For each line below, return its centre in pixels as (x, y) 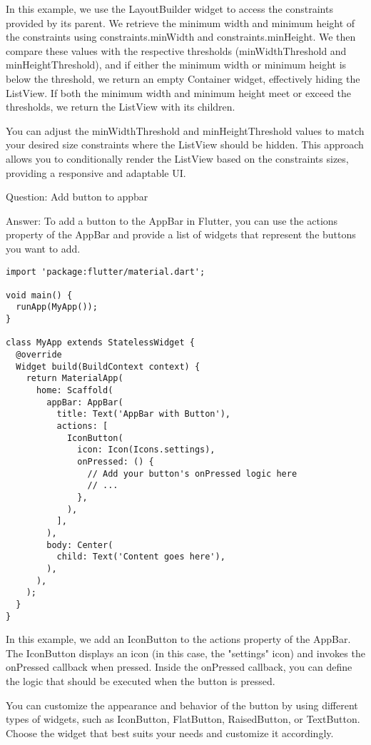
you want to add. (43, 248)
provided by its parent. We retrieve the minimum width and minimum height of (181, 22)
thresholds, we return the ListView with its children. (121, 107)
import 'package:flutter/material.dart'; (106, 272)
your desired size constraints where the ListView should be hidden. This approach (185, 145)
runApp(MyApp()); (57, 307)
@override (39, 355)
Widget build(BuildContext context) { (108, 366)
